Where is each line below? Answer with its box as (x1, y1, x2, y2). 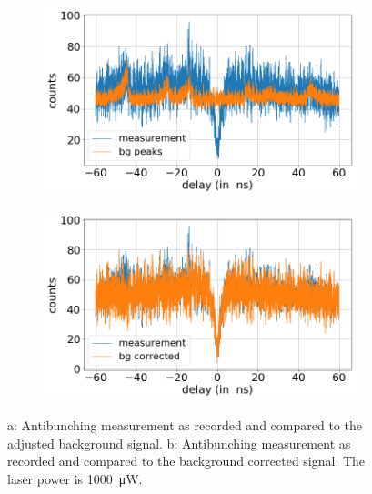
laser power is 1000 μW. (7, 469, 143, 488)
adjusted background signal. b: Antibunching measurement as (7, 433, 351, 452)
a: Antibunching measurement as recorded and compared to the (7, 415, 362, 434)
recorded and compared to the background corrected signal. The (7, 451, 366, 470)
